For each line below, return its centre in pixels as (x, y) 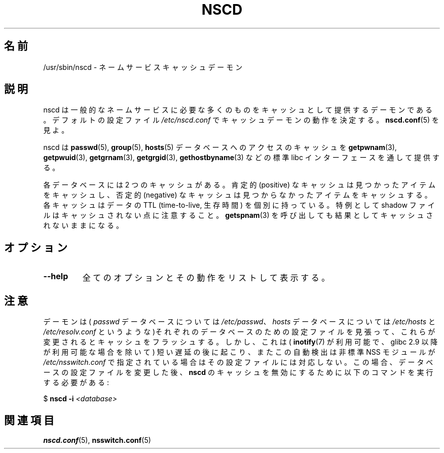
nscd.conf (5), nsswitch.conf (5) (97, 440)
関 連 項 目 (29, 420)
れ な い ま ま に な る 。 (83, 225)
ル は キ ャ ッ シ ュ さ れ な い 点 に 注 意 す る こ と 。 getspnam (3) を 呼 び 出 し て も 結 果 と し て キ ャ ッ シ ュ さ (238, 215)
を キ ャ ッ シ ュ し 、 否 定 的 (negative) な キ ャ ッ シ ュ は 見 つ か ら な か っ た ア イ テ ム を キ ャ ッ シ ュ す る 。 (237, 195)
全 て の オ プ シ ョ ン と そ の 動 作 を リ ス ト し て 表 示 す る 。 (206, 278)
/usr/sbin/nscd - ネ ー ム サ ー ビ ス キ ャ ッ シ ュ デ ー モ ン (143, 67)
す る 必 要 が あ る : (76, 383)
